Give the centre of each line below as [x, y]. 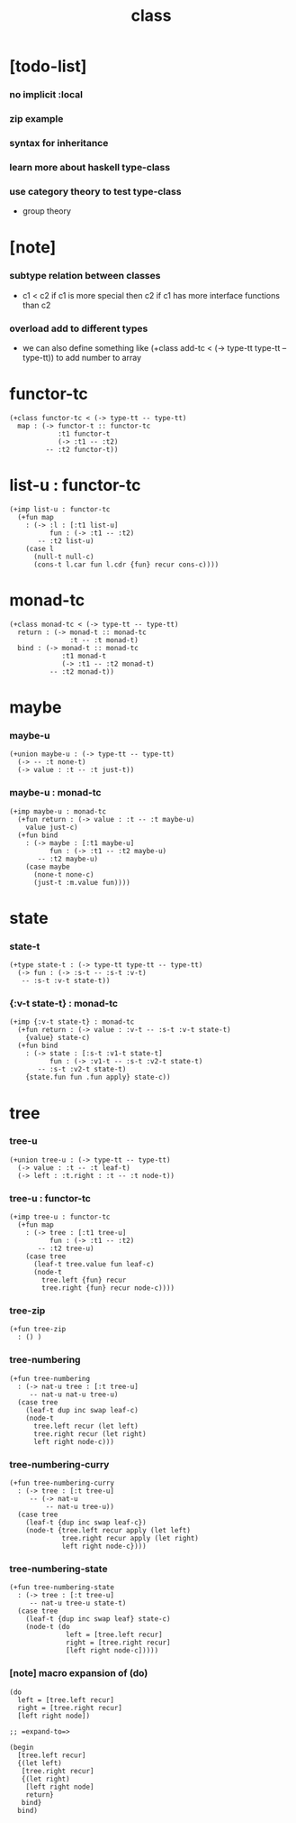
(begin [22, 1747]
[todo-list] [48, 66]
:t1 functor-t [84, 434]
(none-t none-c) [63, 875]
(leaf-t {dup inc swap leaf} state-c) [98, 1619]
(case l [40, 548]
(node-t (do [48, 1627]
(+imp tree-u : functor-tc [60, 1217]
